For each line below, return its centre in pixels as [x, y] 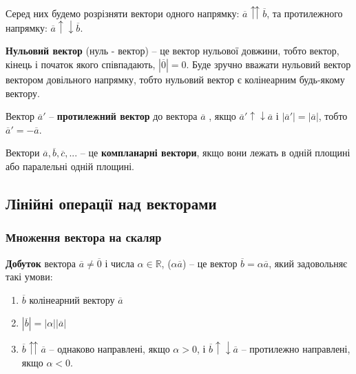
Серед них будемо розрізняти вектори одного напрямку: [123, 13]
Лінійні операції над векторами [111, 203]
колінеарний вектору [72, 299]
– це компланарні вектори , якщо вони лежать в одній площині [215, 153]
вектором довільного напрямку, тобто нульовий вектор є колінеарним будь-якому [175, 79]
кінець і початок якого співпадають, [81, 64]
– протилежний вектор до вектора [123, 116]
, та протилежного [305, 13]
